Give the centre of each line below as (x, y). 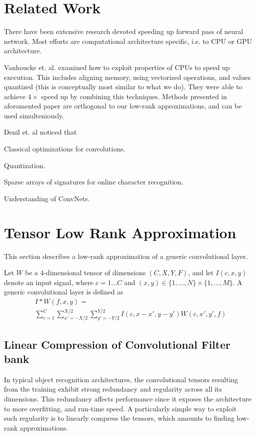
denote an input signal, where (49, 282)
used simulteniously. (34, 115)
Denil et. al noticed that (40, 132)
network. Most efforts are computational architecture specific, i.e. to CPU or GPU (128, 41)
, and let (201, 272)
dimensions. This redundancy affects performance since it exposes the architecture (128, 399)
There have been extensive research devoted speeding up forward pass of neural (124, 31)
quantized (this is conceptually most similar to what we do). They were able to (123, 87)
